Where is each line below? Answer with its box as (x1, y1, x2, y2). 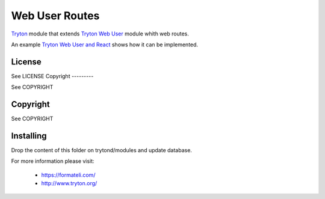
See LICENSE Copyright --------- (11, 72, 94, 79)
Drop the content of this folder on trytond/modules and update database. (11, 147, 193, 154)
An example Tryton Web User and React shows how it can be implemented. (11, 41, 199, 48)
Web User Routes (11, 9, 100, 22)
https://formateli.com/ (41, 171, 96, 179)
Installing (11, 130, 48, 141)
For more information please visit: (11, 158, 94, 165)
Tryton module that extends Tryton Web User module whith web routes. (11, 30, 189, 37)
